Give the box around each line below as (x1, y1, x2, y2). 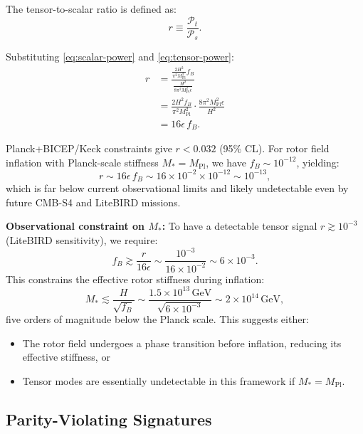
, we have (206, 154, 246, 169)
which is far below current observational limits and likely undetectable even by (6, 181, 349, 196)
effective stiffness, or (22, 349, 110, 364)
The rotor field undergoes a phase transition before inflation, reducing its (22, 335, 342, 350)
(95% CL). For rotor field (219, 141, 330, 156)
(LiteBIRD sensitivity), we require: (6, 233, 158, 248)
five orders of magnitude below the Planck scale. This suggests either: (6, 312, 309, 327)
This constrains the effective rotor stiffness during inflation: (6, 271, 265, 286)
